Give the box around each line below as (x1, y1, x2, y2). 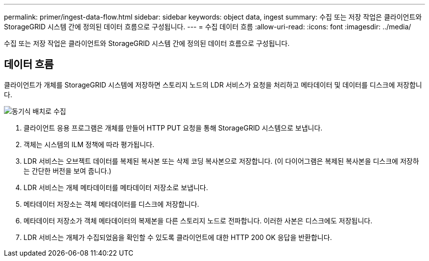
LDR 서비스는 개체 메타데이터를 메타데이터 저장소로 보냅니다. (24, 183, 208, 192)
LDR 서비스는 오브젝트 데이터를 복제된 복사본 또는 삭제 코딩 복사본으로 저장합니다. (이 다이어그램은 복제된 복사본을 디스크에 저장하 (24, 156, 419, 165)
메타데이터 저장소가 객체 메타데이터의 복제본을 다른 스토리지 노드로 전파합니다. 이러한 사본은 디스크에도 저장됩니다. (24, 216, 373, 225)
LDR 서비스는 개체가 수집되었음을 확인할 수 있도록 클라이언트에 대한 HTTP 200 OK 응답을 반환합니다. (24, 233, 332, 241)
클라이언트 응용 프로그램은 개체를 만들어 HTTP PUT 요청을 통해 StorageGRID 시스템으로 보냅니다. (24, 123, 323, 132)
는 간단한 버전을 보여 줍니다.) (24, 166, 112, 175)
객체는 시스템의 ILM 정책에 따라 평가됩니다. (24, 140, 155, 149)
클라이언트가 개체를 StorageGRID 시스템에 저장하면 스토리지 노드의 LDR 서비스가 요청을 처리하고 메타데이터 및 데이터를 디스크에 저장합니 (4, 80, 422, 89)
